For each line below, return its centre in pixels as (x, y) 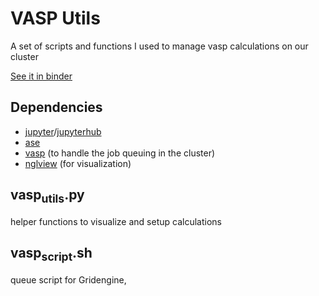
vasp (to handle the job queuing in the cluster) (120, 153)
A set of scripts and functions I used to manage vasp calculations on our (159, 46)
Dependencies (56, 107)
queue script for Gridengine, (68, 279)
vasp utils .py (47, 196)
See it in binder (41, 76)
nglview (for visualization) (78, 163)
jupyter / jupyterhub (63, 131)
